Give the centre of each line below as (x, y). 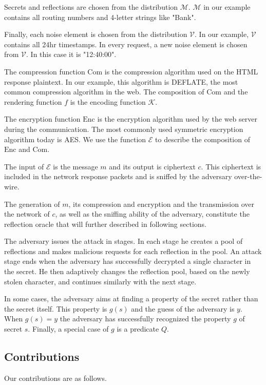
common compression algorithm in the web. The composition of (104, 92)
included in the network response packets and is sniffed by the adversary (118, 176)
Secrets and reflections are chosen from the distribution (91, 7)
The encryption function (42, 119)
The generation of (32, 204)
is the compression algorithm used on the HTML (181, 71)
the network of (27, 214)
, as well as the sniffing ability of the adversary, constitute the (152, 214)
